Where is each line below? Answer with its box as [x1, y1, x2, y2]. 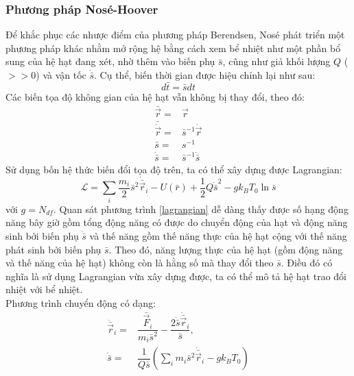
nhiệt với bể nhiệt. [5, 282, 83, 297]
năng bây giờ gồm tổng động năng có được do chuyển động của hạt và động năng [5, 215, 348, 229]
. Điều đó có [281, 255, 333, 270]
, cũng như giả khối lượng [222, 54, 331, 68]
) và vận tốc [36, 68, 86, 82]
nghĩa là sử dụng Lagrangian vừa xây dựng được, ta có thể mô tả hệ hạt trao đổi [5, 268, 346, 283]
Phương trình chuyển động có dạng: [5, 295, 156, 310]
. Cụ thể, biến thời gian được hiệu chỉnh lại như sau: [94, 68, 316, 82]
